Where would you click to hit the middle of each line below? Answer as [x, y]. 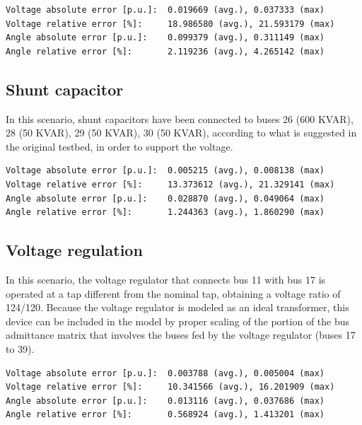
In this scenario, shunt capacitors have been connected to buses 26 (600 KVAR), [180, 118]
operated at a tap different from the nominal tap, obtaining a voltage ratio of [173, 293]
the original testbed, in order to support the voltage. [119, 146]
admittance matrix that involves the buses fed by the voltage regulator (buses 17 [181, 335]
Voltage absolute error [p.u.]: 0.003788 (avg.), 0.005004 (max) [165, 373]
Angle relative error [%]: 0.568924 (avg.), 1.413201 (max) [165, 415]
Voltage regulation [74, 250]
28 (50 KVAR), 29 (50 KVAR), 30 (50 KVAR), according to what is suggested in [181, 133]
